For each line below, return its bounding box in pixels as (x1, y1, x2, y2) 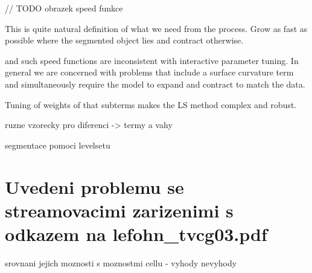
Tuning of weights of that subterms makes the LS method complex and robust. (5, 98, 297, 111)
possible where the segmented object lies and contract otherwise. (5, 34, 244, 47)
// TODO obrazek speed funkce (5, 2, 123, 14)
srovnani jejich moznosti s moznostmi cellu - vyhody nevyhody (5, 256, 237, 269)
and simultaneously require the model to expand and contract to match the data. (5, 77, 305, 90)
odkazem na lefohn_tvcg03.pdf (5, 221, 267, 246)
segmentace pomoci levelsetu (5, 138, 110, 151)
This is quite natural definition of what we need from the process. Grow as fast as (5, 22, 308, 34)
